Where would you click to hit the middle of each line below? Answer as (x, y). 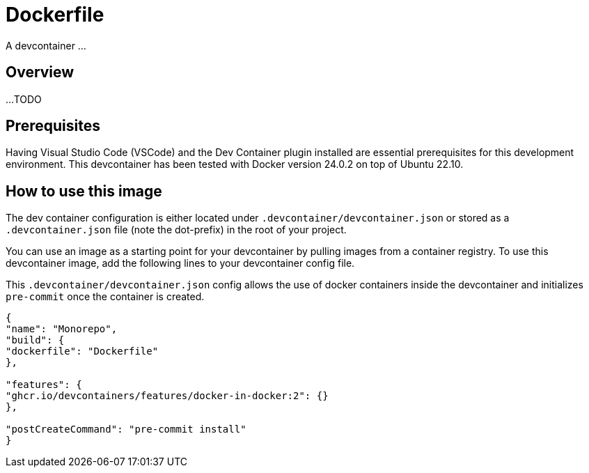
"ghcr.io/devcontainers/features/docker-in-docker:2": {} (167, 396)
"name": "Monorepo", (62, 329)
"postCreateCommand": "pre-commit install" (126, 429)
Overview (40, 72)
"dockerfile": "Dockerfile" (82, 351)
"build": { (35, 340)
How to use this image (84, 191)
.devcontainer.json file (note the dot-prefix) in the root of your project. (176, 230)
